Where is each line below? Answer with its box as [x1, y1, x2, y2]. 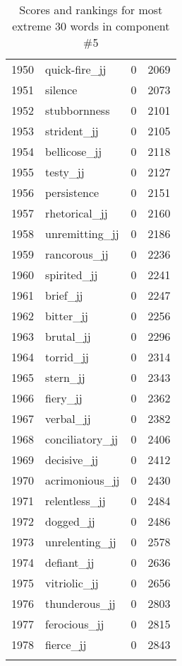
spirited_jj [45, 266, 98, 283]
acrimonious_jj [45, 472, 120, 488]
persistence [45, 184, 99, 201]
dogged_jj [45, 513, 95, 529]
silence [45, 81, 78, 98]
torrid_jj [45, 349, 89, 365]
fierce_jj [45, 636, 87, 653]
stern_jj [45, 369, 85, 385]
